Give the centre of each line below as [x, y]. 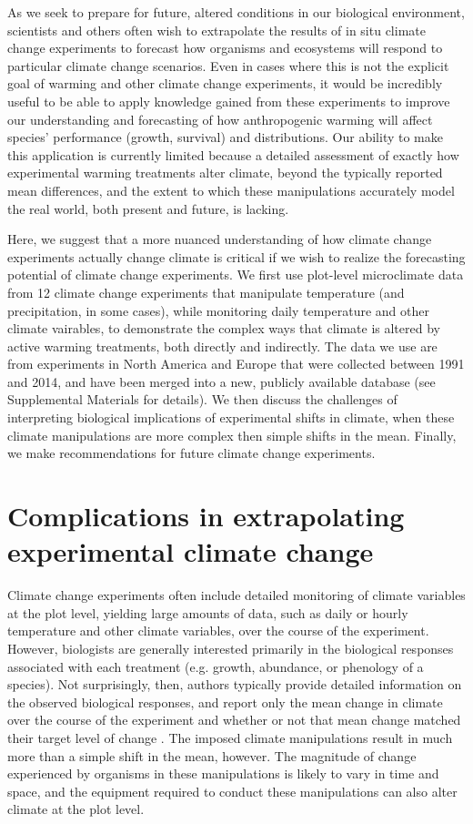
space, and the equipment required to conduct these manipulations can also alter [232, 791]
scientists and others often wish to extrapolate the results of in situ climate [216, 30]
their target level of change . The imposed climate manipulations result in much [230, 737]
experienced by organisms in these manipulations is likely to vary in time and [223, 773]
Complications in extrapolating [206, 516]
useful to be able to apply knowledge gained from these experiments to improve [229, 101]
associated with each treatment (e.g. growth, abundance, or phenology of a [216, 666]
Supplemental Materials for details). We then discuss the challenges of [202, 399]
